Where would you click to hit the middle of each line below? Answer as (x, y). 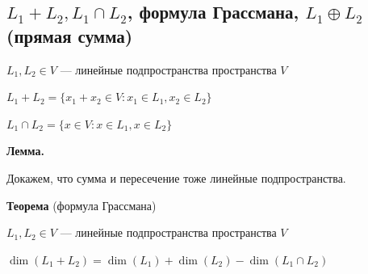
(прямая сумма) (70, 35)
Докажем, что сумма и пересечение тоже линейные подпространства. (176, 177)
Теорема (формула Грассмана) (82, 205)
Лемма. (25, 151)
